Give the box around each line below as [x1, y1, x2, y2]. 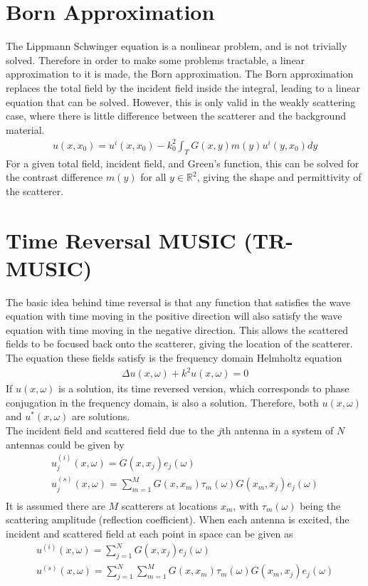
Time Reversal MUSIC [6, 225, 236, 254]
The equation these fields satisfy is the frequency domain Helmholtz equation [6, 350, 342, 365]
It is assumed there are [6, 498, 105, 513]
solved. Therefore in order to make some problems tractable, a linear [6, 52, 305, 67]
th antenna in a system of [221, 422, 334, 437]
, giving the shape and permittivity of [196, 169, 362, 184]
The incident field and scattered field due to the [6, 422, 214, 437]
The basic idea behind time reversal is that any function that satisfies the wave [6, 294, 351, 309]
